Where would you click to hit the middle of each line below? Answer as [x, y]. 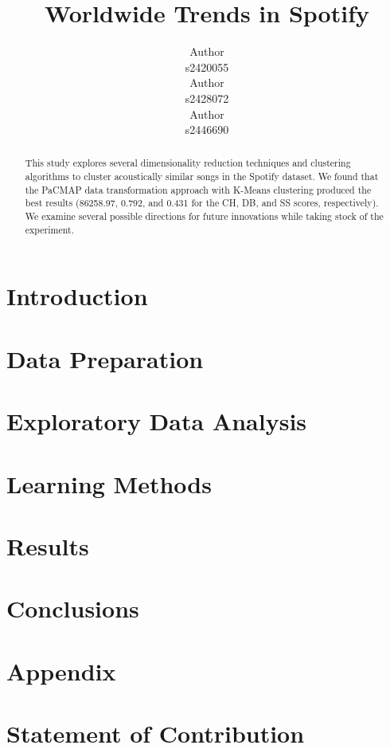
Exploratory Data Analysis [157, 421]
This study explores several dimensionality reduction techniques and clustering [188, 163]
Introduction [77, 296]
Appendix [61, 671]
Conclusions [73, 608]
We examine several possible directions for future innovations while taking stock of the [204, 216]
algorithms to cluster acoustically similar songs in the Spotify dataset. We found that [202, 176]
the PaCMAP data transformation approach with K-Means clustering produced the [198, 189]
